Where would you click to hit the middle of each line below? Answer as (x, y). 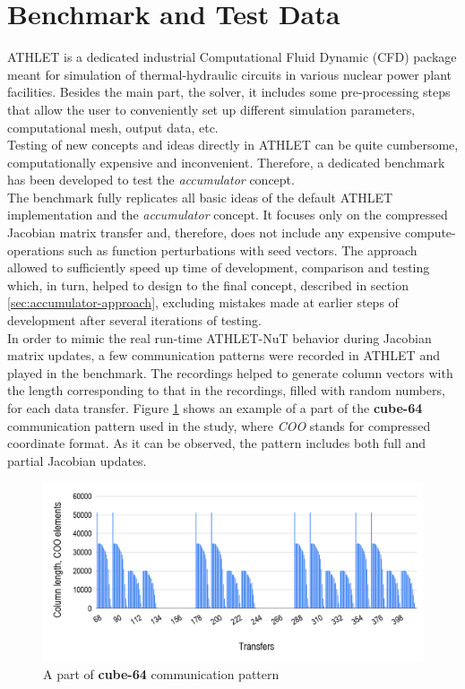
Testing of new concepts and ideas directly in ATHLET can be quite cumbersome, (233, 145)
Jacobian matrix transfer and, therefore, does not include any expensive (204, 233)
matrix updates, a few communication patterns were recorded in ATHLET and (224, 355)
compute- (430, 233)
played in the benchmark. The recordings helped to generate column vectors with (230, 372)
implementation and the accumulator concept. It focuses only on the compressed (228, 215)
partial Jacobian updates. (77, 460)
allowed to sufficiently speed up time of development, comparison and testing (219, 267)
